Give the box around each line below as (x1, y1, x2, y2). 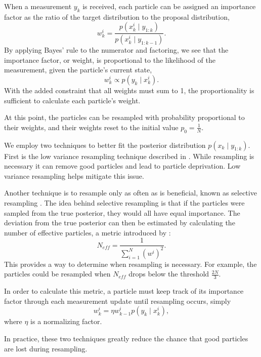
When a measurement (4, 1, 72, 11)
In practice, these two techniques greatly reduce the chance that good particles (4, 333, 248, 343)
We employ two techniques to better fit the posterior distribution (4, 139, 206, 150)
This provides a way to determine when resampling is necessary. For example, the (4, 258, 257, 269)
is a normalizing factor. (30, 316, 102, 327)
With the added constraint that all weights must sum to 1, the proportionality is (4, 85, 254, 96)
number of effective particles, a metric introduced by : (4, 227, 171, 237)
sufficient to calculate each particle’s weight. (4, 95, 141, 105)
